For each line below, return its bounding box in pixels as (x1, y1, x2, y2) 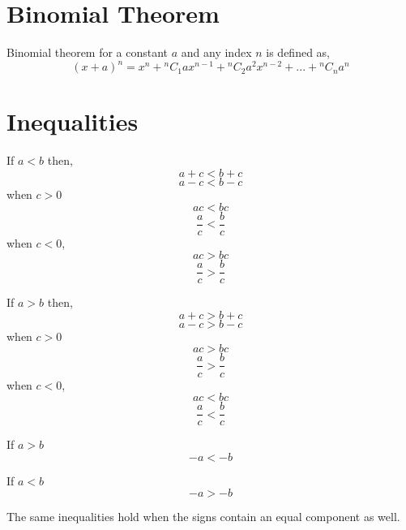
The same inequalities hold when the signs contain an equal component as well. (6, 508, 400, 525)
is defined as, (266, 44, 330, 61)
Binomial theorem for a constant (6, 44, 169, 61)
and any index (181, 44, 252, 61)
